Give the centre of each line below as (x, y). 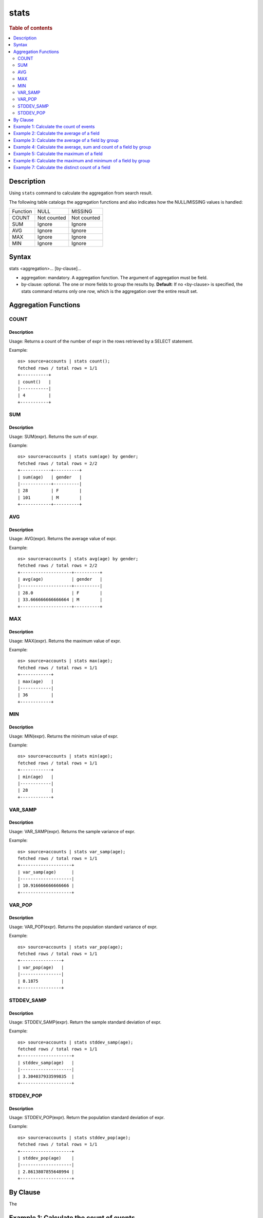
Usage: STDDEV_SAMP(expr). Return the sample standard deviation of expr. (85, 1022)
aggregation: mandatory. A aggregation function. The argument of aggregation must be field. (114, 277)
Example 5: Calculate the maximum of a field (58, 154)
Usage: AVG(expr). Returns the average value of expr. (63, 539)
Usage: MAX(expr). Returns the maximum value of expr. (65, 641)
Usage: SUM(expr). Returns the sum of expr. (54, 437)
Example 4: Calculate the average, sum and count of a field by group (82, 147)
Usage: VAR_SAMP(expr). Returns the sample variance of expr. (72, 831)
